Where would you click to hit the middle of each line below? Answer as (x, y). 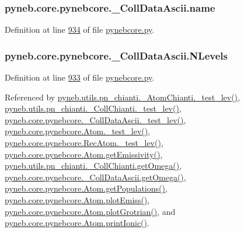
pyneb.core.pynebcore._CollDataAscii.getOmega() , (95, 177)
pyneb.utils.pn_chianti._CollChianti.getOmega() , (93, 166)
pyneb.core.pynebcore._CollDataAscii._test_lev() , (95, 119)
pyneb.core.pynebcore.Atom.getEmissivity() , (84, 154)
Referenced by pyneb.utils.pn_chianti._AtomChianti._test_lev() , (122, 97)
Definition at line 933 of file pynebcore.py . (80, 77)
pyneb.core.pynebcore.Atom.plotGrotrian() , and (90, 211)
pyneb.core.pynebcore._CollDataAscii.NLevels (116, 55)
